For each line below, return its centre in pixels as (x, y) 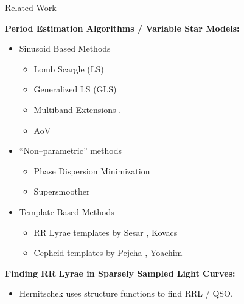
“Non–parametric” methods (70, 150)
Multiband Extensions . (78, 109)
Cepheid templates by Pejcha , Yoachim (108, 253)
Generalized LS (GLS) (75, 89)
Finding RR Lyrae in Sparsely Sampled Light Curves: (120, 273)
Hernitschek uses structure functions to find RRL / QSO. (126, 293)
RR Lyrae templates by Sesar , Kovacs (106, 232)
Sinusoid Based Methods (65, 48)
